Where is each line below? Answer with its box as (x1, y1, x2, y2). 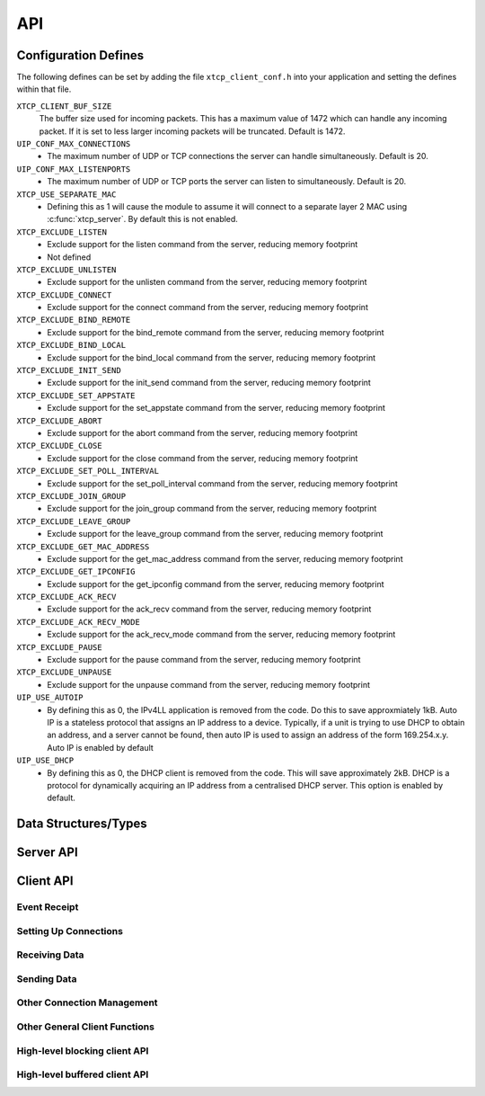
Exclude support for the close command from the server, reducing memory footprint (47, 452, 358, 463)
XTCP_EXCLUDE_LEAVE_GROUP (16, 516, 131, 526)
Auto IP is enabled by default (47, 742, 154, 753)
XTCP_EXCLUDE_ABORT (16, 415, 102, 426)
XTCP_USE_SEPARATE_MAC (16, 189, 117, 200)
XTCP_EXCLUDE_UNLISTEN (16, 264, 117, 274)
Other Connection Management (16, 996, 158, 1009)
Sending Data (16, 972, 77, 985)
